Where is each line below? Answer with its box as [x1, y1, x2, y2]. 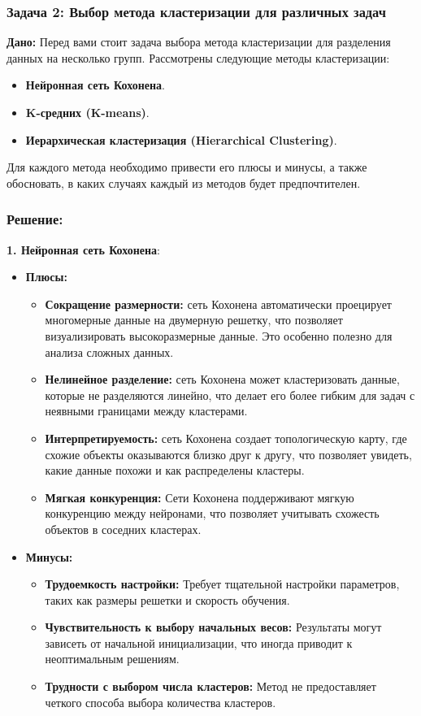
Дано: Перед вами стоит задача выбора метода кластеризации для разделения [7, 33, 391, 50]
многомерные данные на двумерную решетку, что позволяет [45, 311, 343, 328]
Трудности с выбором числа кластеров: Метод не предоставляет [45, 678, 376, 695]
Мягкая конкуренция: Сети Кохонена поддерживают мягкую [45, 488, 354, 506]
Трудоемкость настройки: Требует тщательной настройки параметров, [45, 575, 400, 592]
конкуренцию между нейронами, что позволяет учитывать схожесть [45, 505, 380, 522]
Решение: [7, 209, 63, 229]
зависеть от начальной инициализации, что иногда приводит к [45, 634, 353, 651]
